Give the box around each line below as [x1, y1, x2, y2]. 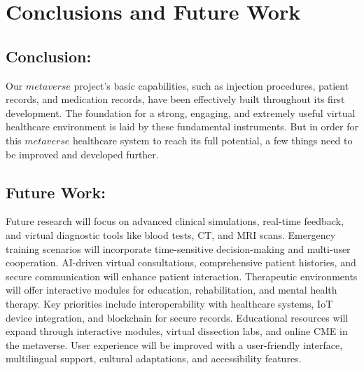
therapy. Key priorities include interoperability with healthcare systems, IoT [6, 296, 333, 310]
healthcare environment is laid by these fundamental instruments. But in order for [6, 119, 358, 134]
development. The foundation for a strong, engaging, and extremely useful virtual [6, 105, 356, 120]
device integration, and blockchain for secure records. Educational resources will [6, 310, 349, 324]
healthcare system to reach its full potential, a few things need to [73, 132, 353, 147]
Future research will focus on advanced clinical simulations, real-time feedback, [6, 214, 344, 228]
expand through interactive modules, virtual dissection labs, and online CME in [6, 324, 348, 338]
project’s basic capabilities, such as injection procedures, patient [73, 78, 349, 92]
